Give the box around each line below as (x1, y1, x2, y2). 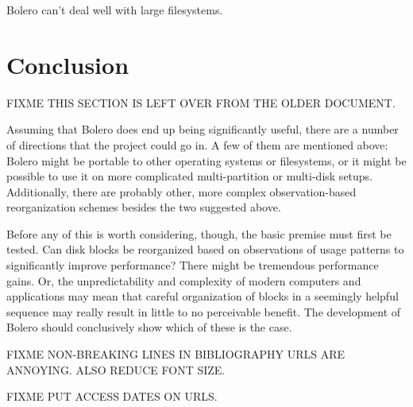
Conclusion (6, 48, 129, 80)
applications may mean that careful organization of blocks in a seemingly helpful (6, 288, 399, 304)
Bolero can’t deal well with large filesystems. (6, 2, 223, 17)
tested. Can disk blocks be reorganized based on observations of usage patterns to (6, 241, 404, 258)
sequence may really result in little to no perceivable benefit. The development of (6, 303, 401, 320)
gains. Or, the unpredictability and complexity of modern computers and (6, 272, 361, 289)
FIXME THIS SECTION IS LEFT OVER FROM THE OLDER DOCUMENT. (6, 94, 396, 110)
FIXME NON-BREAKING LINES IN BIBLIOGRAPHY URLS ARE (6, 346, 345, 362)
